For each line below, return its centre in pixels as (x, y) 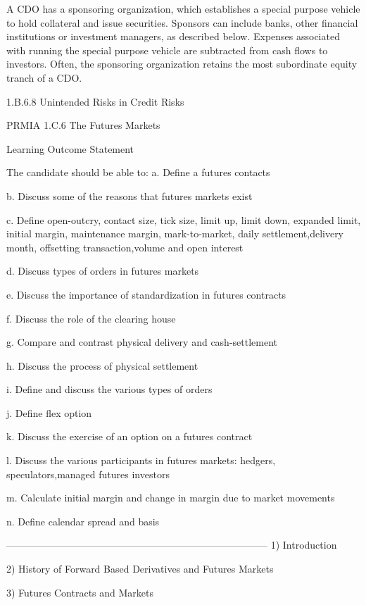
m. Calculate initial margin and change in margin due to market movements (171, 498)
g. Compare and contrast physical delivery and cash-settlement (142, 342)
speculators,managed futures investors (88, 474)
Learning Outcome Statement (70, 148)
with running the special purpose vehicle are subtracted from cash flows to (167, 50)
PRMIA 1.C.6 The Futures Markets (83, 125)
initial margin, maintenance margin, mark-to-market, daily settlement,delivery (175, 233)
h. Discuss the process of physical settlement (102, 365)
